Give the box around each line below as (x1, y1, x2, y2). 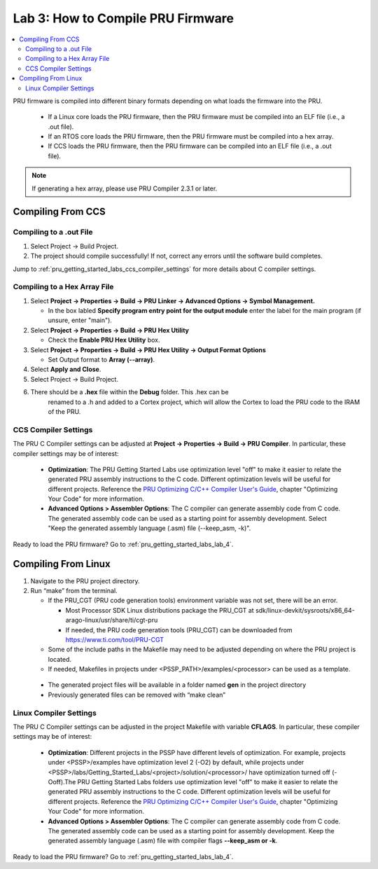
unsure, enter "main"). (48, 316, 112, 325)
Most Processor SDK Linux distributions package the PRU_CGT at (65, 606, 255, 614)
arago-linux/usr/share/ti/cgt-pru (65, 616, 158, 625)
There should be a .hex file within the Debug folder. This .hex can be (30, 388, 229, 396)
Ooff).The (48, 777, 76, 786)
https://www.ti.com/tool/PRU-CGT (65, 635, 164, 644)
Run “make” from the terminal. (30, 586, 118, 595)
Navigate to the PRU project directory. (30, 576, 140, 585)
